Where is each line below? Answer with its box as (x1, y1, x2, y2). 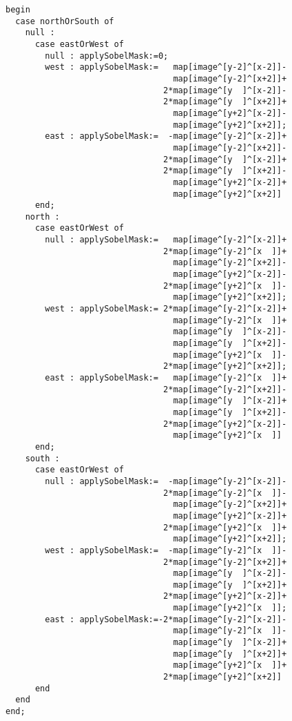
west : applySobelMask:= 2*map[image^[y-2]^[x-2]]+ (45, 304, 287, 314)
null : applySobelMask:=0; (45, 50, 169, 61)
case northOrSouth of (15, 16, 114, 26)
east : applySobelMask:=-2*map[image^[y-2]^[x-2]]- (45, 614, 287, 624)
